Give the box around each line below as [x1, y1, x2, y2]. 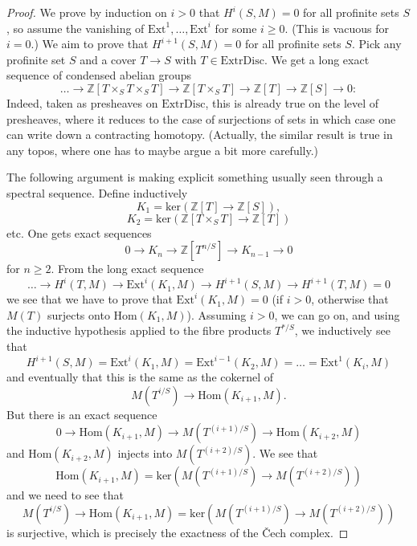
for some [215, 19, 257, 36]
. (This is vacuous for [284, 19, 389, 36]
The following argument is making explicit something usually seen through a [6, 169, 383, 185]
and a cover [80, 51, 137, 67]
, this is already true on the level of [205, 94, 379, 111]
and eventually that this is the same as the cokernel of [6, 369, 274, 385]
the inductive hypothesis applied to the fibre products [6, 322, 272, 339]
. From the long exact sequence [51, 260, 204, 277]
